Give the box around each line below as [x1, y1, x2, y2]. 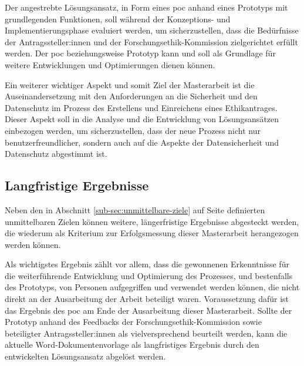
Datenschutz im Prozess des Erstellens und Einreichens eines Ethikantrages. [5, 101, 278, 113]
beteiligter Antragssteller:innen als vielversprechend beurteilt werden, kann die [5, 327, 288, 339]
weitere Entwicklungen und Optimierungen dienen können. [5, 58, 215, 70]
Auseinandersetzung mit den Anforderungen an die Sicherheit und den [5, 90, 258, 102]
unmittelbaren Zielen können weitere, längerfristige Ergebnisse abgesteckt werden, [5, 215, 299, 227]
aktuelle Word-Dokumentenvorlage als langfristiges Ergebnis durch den [5, 338, 259, 351]
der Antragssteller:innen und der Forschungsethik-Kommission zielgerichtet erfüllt [5, 35, 298, 48]
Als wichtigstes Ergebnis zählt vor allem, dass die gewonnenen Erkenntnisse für [5, 258, 289, 270]
